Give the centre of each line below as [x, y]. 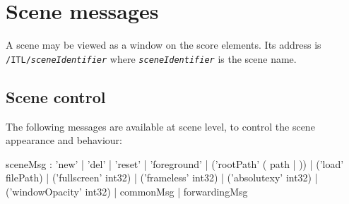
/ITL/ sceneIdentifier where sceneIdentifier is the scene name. [151, 58]
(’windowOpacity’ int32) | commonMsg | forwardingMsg [127, 191]
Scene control [56, 96]
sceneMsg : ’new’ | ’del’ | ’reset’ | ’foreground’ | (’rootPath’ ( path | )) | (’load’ [175, 163]
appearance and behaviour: [64, 140]
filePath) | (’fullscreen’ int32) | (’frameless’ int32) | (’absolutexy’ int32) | [162, 178]
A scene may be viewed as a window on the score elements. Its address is [164, 45]
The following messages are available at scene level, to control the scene [160, 126]
